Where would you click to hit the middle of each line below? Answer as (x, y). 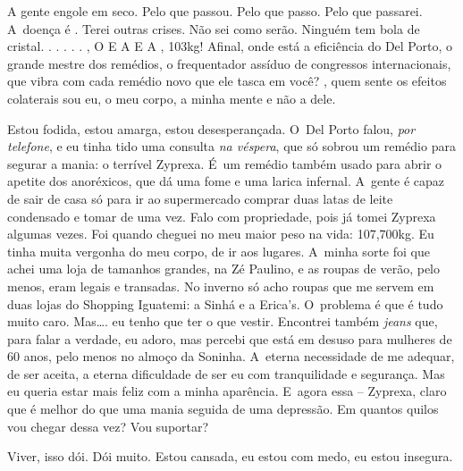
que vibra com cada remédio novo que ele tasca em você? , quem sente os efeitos (227, 81)
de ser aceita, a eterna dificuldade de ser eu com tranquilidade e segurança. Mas (226, 373)
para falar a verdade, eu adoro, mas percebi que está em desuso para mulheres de (230, 338)
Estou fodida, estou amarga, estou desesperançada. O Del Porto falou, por (211, 128)
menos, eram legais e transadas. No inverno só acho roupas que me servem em (221, 286)
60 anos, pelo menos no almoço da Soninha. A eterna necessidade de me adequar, (231, 356)
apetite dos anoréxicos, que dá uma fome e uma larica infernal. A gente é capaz (226, 181)
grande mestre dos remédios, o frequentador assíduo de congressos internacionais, (229, 63)
